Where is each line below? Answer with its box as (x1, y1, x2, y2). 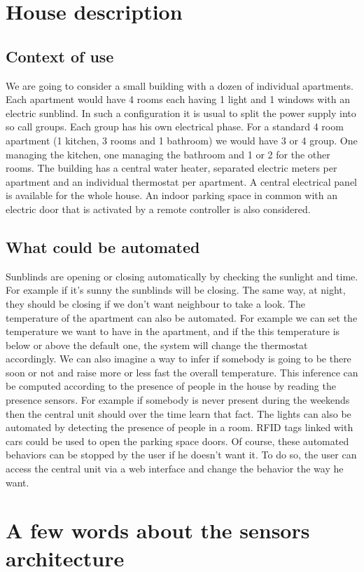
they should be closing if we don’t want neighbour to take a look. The (6, 296, 305, 311)
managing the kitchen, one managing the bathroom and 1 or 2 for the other (6, 147, 330, 161)
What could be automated (6, 236, 200, 257)
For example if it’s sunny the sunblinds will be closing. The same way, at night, (6, 282, 346, 297)
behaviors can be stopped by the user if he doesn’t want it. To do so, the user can (6, 447, 357, 462)
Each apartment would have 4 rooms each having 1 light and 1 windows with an (6, 92, 350, 107)
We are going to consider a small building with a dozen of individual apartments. (6, 78, 353, 93)
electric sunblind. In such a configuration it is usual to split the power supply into (6, 105, 356, 120)
